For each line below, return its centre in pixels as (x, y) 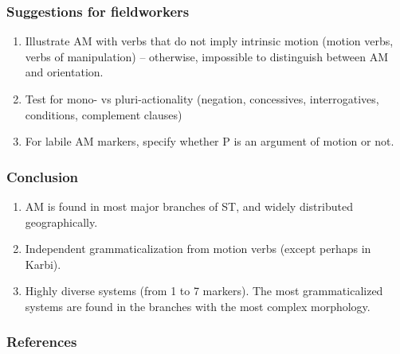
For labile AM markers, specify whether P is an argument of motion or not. (210, 141)
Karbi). (43, 264)
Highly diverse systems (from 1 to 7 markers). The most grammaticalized (204, 291)
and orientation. (64, 72)
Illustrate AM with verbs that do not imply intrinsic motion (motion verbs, (209, 41)
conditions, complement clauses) (104, 114)
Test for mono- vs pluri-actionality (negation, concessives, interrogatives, (202, 99)
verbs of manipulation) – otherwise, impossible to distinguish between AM (206, 56)
